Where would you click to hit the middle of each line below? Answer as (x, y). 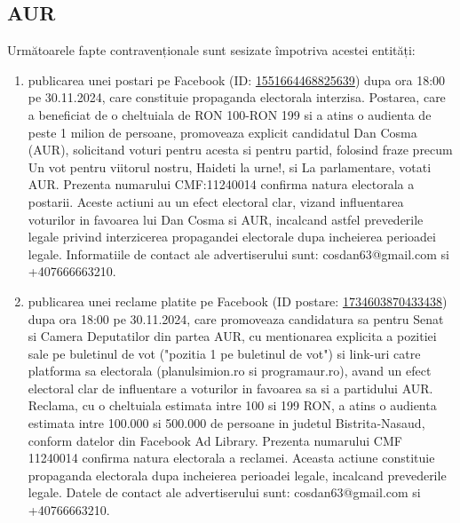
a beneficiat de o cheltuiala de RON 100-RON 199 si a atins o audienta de (230, 114)
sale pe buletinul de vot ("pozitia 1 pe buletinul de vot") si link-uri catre (224, 353)
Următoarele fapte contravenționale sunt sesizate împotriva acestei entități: (211, 50)
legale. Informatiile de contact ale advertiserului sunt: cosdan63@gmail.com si (238, 254)
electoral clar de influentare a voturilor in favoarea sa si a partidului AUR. (230, 388)
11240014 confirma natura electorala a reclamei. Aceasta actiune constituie (231, 458)
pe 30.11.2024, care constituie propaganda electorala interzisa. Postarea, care (237, 97)
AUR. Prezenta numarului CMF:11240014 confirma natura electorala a (221, 184)
